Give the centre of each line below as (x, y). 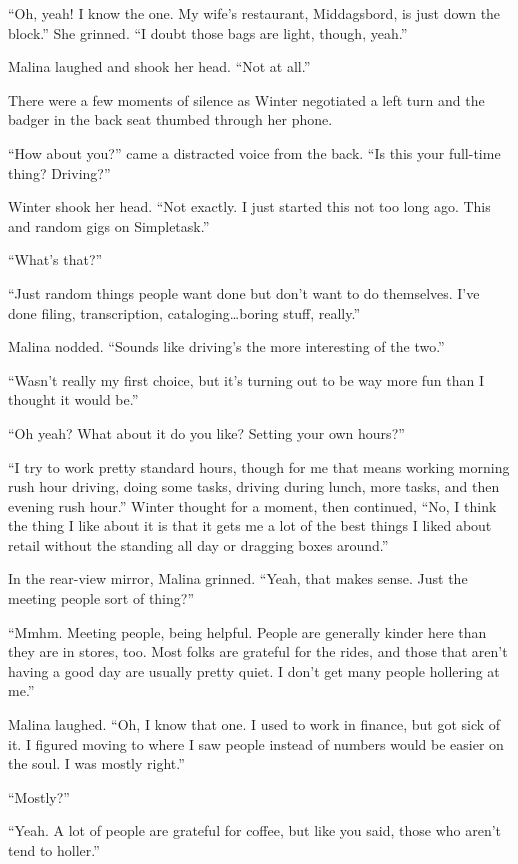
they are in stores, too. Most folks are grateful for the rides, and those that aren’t (258, 651)
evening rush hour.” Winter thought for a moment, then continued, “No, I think (252, 505)
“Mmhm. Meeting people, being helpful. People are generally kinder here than (247, 631)
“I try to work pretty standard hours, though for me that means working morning (259, 466)
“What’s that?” (55, 259)
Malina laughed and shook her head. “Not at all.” (159, 66)
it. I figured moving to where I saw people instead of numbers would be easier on (256, 743)
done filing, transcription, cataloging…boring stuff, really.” (184, 312)
